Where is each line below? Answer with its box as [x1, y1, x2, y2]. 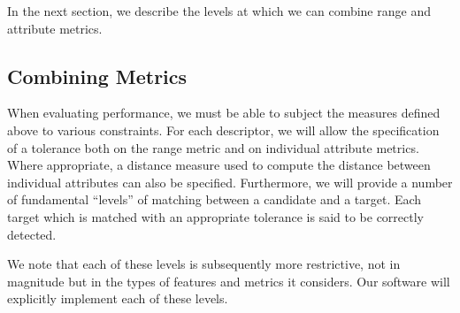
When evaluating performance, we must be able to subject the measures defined [7, 103, 441, 122]
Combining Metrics [7, 62, 188, 89]
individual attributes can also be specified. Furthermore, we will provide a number [7, 172, 453, 191]
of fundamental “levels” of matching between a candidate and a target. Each [7, 190, 422, 209]
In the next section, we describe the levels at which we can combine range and [7, 2, 431, 19]
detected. [7, 225, 57, 243]
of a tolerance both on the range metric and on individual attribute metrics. [7, 138, 419, 156]
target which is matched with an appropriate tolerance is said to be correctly [7, 207, 425, 225]
